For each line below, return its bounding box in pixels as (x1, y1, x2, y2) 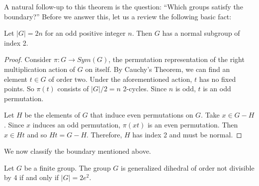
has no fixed (199, 73, 236, 84)
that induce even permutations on (90, 110, 193, 120)
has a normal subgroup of (162, 28, 240, 38)
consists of (57, 83, 89, 94)
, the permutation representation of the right (108, 54, 245, 64)
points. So (4, 83, 34, 94)
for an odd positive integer (45, 28, 126, 38)
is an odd (203, 83, 231, 94)
